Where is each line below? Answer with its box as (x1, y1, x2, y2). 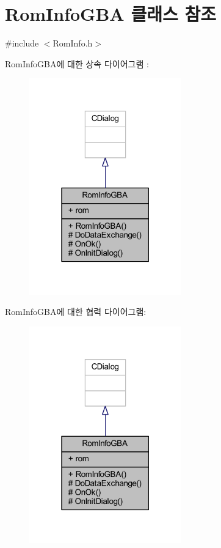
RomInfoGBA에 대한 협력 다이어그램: (5, 305, 147, 318)
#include (5, 37, 39, 50)
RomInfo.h (53, 37, 93, 50)
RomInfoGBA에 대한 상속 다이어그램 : (5, 57, 149, 70)
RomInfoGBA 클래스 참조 (5, 1, 216, 26)
